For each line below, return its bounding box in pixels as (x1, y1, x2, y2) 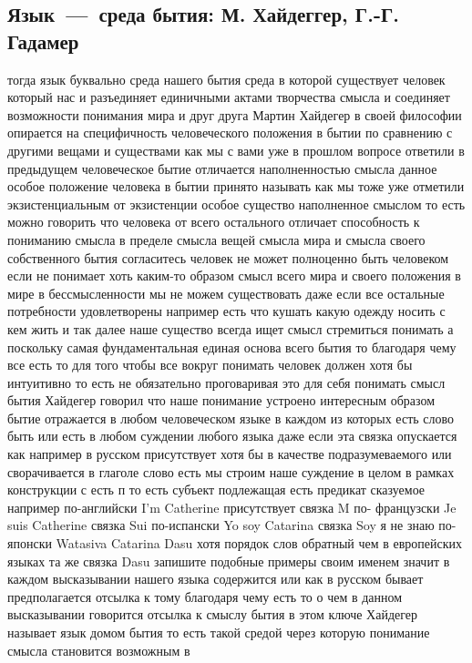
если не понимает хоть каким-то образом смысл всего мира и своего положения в (7, 266, 461, 285)
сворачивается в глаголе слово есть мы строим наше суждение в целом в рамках (7, 462, 455, 481)
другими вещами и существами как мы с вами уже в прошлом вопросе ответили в (7, 140, 465, 159)
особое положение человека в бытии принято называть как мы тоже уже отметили (7, 177, 465, 196)
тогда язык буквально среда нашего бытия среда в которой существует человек (7, 69, 446, 88)
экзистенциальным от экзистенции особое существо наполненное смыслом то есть (7, 194, 466, 213)
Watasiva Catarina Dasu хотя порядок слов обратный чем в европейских (56, 534, 463, 553)
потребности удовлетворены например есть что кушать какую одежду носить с (7, 301, 446, 321)
